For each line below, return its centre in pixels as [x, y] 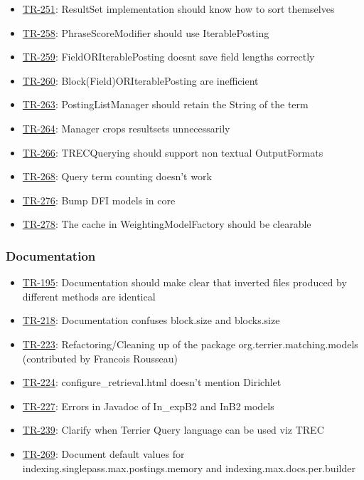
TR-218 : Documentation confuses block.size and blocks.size [151, 320]
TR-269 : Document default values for [103, 453]
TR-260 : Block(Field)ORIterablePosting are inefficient [140, 80]
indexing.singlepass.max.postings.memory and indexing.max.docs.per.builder [189, 468]
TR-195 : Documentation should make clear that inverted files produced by [184, 282]
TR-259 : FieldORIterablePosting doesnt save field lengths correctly [168, 57]
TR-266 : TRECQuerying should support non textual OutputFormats [173, 152]
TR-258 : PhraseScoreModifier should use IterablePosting [146, 32]
